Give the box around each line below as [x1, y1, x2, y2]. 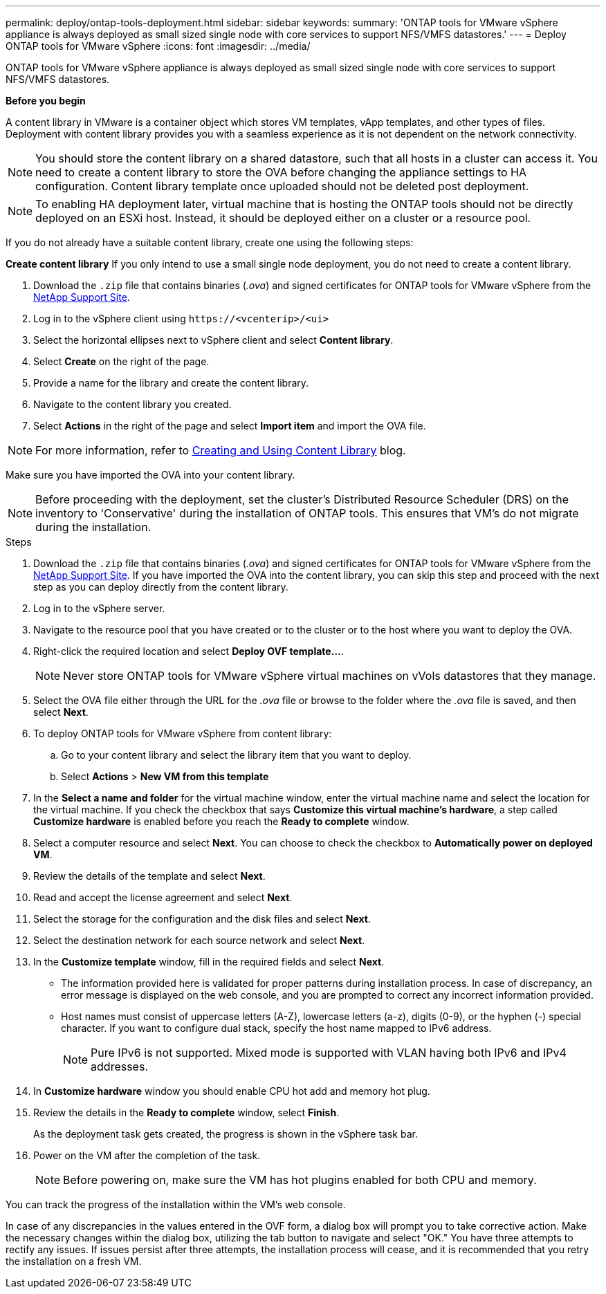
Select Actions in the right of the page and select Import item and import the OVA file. [33, 420, 426, 432]
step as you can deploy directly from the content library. [33, 581, 288, 593]
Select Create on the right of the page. [33, 355, 210, 367]
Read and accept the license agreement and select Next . [33, 891, 293, 903]
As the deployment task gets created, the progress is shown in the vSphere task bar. [33, 1128, 418, 1140]
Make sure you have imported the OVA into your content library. [6, 469, 295, 481]
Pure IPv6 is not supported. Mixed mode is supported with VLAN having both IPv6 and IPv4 [91, 1046, 567, 1060]
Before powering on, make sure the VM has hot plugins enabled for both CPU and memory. [63, 1173, 537, 1187]
